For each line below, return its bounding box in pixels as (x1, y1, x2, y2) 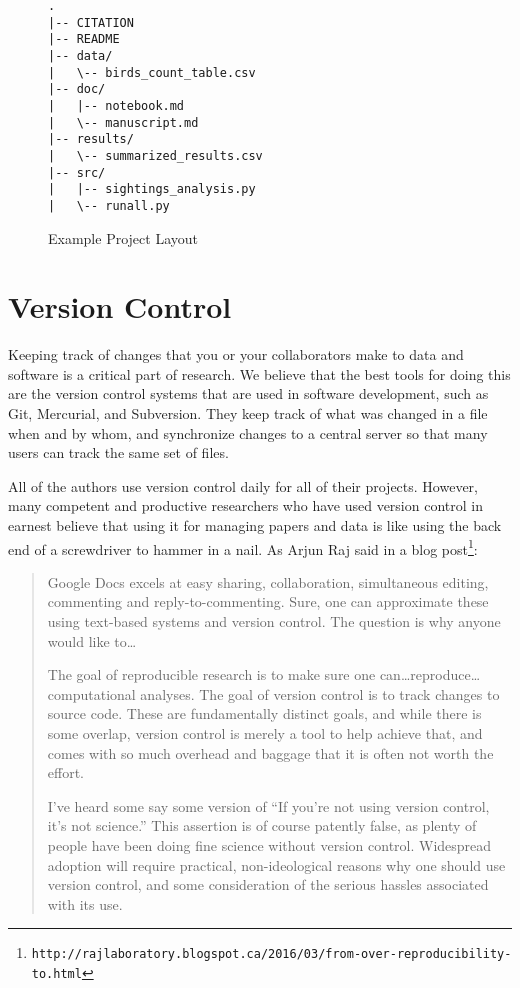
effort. (47, 762, 85, 783)
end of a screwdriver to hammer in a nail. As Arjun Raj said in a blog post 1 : (8, 535, 478, 559)
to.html (31, 967, 82, 981)
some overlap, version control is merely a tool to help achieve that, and (47, 723, 483, 743)
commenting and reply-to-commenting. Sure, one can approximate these (47, 591, 489, 612)
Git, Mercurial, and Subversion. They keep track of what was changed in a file (8, 403, 488, 424)
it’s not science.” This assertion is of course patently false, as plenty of (47, 815, 477, 836)
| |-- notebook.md (48, 98, 185, 113)
